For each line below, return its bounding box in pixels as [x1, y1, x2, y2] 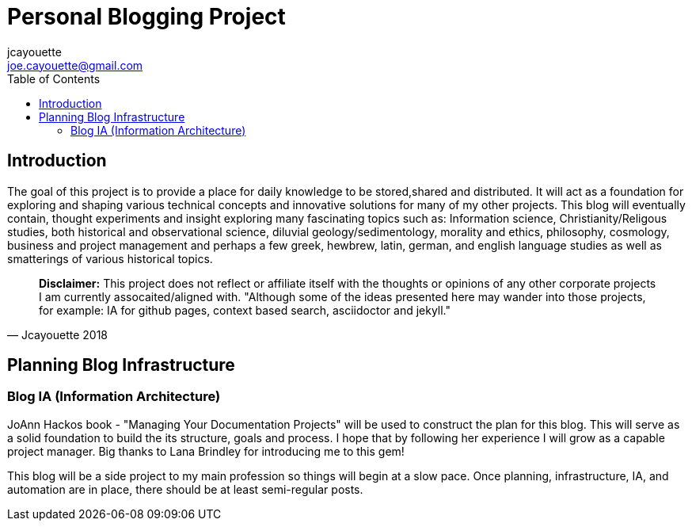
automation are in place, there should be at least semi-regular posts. [7, 482, 363, 496]
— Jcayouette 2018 [7, 327, 108, 342]
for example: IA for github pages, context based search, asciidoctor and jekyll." [39, 303, 451, 317]
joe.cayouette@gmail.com [7, 58, 143, 72]
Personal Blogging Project [7, 3, 286, 30]
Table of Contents [7, 71, 101, 86]
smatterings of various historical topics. [7, 251, 213, 265]
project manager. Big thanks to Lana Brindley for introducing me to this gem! [7, 444, 405, 458]
